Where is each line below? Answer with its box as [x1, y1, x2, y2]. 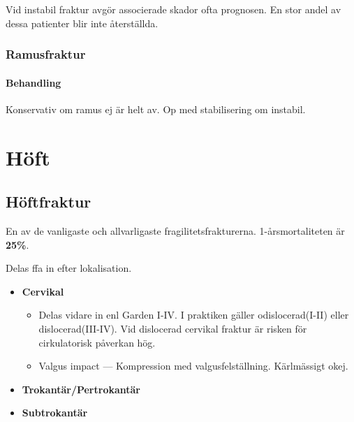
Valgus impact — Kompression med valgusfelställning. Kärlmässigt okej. [38, 358, 348, 373]
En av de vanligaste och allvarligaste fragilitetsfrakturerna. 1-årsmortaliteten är [6, 224, 345, 238]
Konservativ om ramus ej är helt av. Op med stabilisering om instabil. [6, 101, 306, 116]
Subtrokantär [22, 405, 88, 420]
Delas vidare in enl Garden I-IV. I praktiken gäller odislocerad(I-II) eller [38, 307, 349, 322]
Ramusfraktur [6, 45, 86, 63]
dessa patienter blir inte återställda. [6, 15, 158, 30]
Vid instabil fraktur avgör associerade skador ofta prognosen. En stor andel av [6, 2, 341, 16]
